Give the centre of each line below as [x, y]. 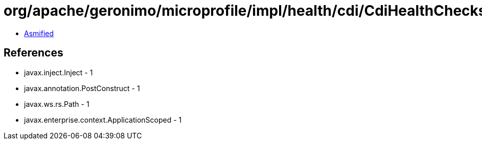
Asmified [39, 33]
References [33, 53]
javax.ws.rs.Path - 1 [57, 104]
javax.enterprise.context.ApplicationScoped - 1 [103, 120]
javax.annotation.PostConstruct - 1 [82, 88]
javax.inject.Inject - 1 [59, 72]
